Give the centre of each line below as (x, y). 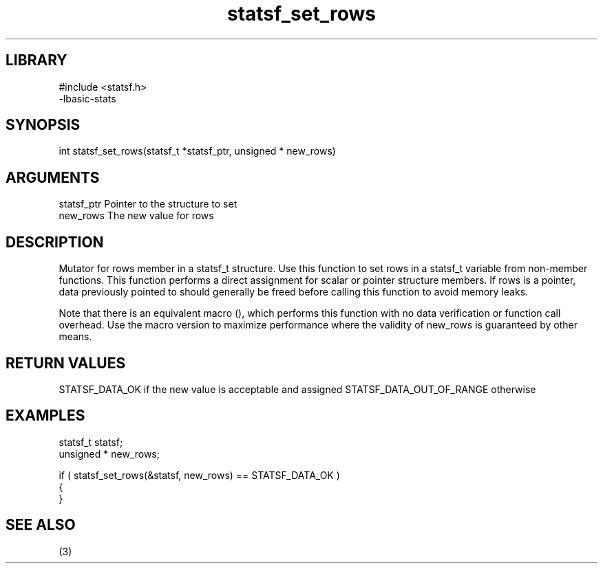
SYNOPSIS (43, 125)
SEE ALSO (41, 525)
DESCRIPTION (55, 242)
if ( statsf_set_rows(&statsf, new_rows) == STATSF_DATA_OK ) (199, 475)
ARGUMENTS (53, 177)
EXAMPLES (45, 416)
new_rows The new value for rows (136, 216)
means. (75, 337)
